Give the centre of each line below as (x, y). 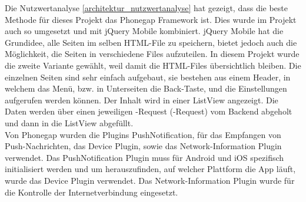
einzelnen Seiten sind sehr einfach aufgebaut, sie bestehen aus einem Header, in (148, 77)
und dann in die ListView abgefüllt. (69, 122)
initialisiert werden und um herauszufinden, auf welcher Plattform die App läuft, (150, 169)
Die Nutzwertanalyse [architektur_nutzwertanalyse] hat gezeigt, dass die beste (147, 8)
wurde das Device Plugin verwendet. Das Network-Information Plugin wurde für (150, 180)
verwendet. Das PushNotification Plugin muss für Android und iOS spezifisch (144, 157)
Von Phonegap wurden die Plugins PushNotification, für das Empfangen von (143, 134)
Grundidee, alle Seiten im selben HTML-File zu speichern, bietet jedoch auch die (151, 42)
